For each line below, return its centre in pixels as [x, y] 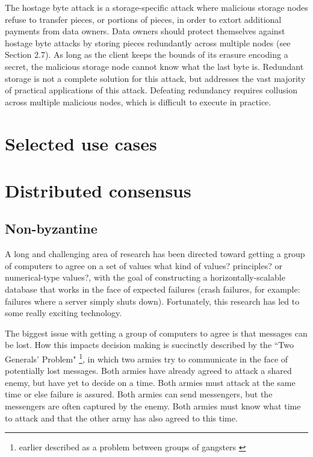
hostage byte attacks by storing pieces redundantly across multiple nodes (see [148, 42]
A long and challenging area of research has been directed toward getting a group [155, 254]
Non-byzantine [51, 229]
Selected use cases [81, 143]
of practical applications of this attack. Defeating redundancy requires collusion [151, 90]
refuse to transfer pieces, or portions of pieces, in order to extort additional [143, 19]
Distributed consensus [98, 190]
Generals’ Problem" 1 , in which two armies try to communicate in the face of [147, 358]
